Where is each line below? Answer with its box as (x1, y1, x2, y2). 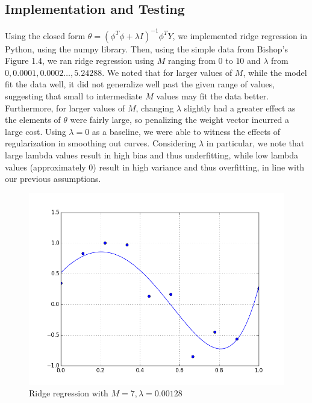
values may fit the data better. (156, 90, 269, 102)
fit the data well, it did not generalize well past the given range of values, (5, 78, 275, 90)
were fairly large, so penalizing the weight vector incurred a (70, 113, 290, 126)
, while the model (243, 66, 307, 78)
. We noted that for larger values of (102, 66, 232, 78)
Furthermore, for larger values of (5, 101, 125, 114)
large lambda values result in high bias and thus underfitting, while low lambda (5, 149, 298, 161)
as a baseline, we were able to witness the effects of (92, 125, 281, 137)
